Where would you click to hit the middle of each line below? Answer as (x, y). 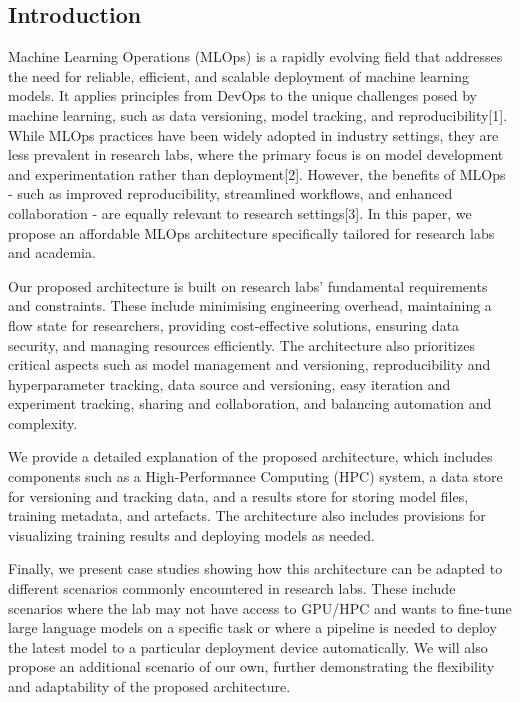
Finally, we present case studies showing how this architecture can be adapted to (255, 568)
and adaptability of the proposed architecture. (149, 686)
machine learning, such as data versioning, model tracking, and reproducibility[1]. (258, 114)
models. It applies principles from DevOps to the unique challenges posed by (242, 95)
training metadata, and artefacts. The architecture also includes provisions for (247, 515)
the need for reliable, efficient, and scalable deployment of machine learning (239, 75)
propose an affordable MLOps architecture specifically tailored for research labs (251, 232)
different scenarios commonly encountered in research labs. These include (232, 588)
